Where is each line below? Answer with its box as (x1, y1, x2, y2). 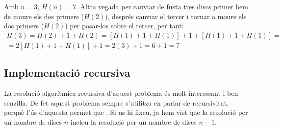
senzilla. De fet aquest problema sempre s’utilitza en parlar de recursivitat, (4, 97, 229, 108)
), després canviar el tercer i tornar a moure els (105, 11, 247, 21)
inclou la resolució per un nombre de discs (70, 116, 197, 127)
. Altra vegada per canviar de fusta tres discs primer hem (76, 1, 248, 11)
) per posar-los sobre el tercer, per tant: (65, 21, 184, 31)
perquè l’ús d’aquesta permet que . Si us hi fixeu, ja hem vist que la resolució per (4, 107, 248, 117)
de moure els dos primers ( (4, 11, 84, 21)
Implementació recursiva (4, 65, 130, 80)
